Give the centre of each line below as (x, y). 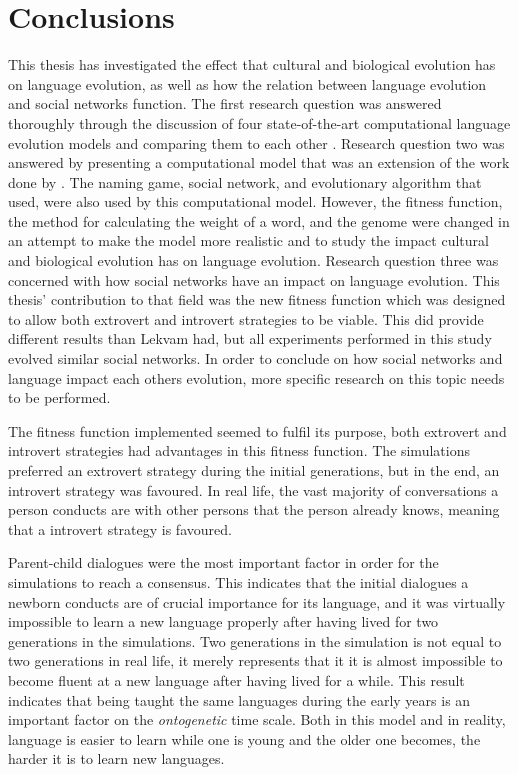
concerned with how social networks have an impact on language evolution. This (254, 279)
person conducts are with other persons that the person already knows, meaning (254, 509)
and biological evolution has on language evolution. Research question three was (253, 260)
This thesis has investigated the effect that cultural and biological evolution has (252, 64)
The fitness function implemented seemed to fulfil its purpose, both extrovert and (257, 430)
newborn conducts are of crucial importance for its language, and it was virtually (257, 601)
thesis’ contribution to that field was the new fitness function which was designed (257, 299)
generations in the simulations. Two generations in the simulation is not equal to (255, 640)
